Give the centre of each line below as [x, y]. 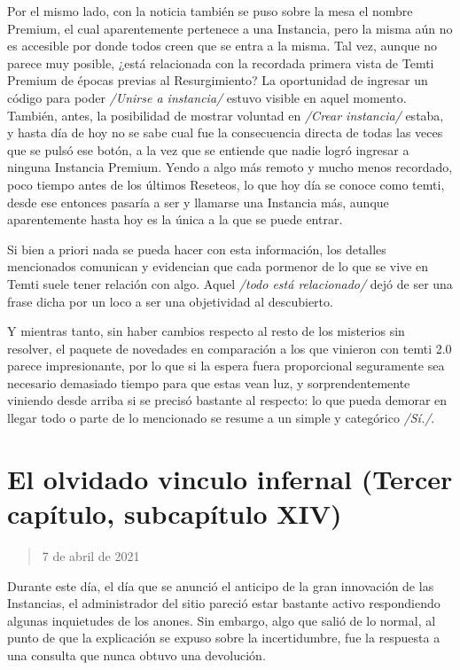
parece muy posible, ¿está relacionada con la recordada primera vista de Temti [221, 62]
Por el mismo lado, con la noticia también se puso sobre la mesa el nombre [210, 11]
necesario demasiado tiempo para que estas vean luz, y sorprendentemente [209, 382]
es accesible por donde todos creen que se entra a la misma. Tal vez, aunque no [222, 46]
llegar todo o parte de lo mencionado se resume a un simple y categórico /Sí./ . [221, 418]
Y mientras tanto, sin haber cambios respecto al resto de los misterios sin [206, 331]
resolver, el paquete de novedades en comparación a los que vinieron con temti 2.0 [230, 348]
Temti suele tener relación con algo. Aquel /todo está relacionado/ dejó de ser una [230, 283]
